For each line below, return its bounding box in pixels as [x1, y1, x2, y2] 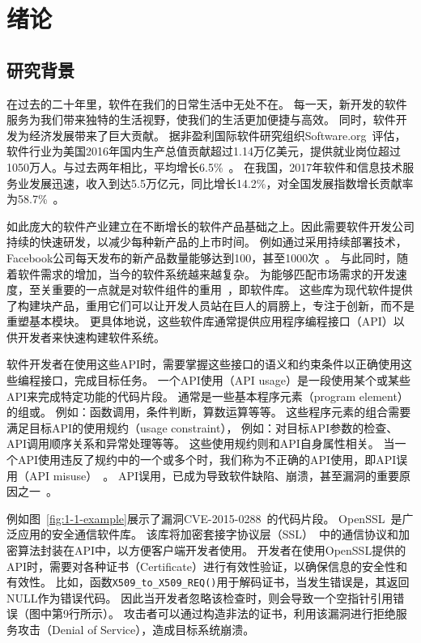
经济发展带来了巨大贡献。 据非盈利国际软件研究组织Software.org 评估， [28, 126, 406, 143]
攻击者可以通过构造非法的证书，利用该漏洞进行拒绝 [123, 605, 396, 622]
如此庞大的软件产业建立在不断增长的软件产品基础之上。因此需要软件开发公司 [6, 217, 415, 234]
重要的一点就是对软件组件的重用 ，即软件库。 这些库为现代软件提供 [51, 281, 413, 298]
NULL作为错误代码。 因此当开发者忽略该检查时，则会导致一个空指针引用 [6, 589, 393, 606]
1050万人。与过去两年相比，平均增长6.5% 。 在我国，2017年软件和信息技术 [6, 158, 403, 175]
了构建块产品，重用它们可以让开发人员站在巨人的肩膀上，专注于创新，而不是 [6, 296, 415, 313]
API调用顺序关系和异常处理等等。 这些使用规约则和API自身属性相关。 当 [6, 435, 395, 452]
